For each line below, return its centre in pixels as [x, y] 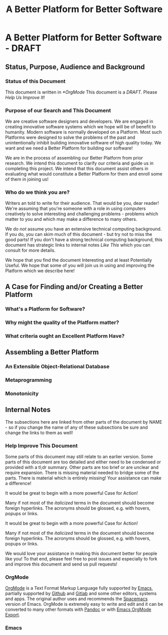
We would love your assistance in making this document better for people [81, 553]
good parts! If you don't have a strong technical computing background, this [84, 240]
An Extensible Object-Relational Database [57, 366]
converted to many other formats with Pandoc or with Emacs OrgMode [78, 609]
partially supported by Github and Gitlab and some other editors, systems [81, 593]
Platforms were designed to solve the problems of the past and [70, 137]
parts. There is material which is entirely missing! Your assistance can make [83, 478]
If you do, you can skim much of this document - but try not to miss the [79, 234]
